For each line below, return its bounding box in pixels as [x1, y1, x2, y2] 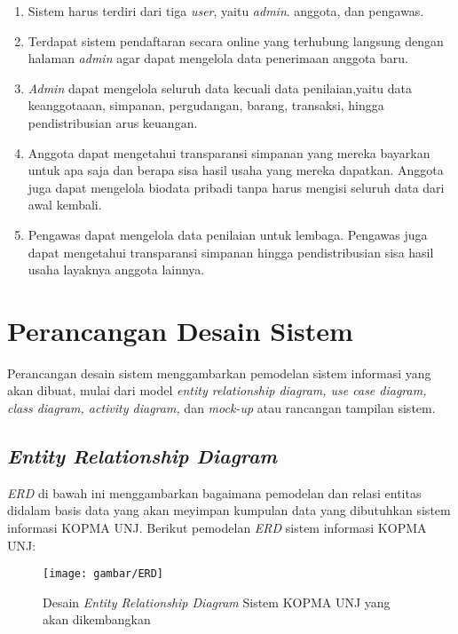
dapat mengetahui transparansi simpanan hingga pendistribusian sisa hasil [28, 242, 434, 261]
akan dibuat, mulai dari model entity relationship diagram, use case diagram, [7, 381, 427, 400]
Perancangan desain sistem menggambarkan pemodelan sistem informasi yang [7, 363, 431, 382]
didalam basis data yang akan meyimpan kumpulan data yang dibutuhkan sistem [7, 501, 451, 519]
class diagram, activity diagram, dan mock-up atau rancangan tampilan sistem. [7, 399, 436, 417]
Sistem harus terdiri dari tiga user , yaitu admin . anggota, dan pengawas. [28, 2, 424, 20]
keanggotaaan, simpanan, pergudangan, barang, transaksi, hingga [28, 96, 384, 115]
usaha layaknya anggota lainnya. [28, 260, 205, 279]
